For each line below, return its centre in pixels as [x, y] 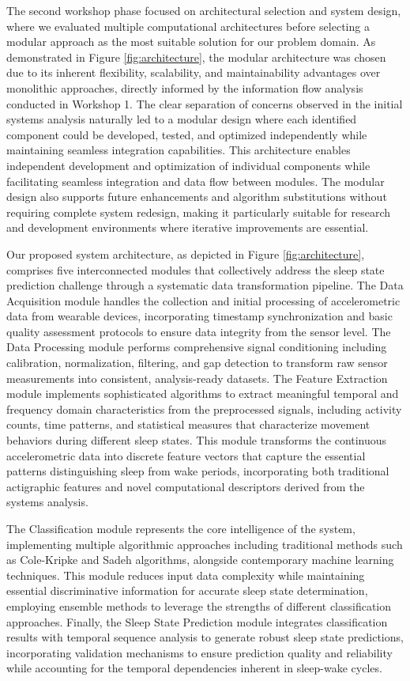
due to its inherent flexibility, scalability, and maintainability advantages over [194, 72]
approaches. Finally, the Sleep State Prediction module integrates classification [197, 621]
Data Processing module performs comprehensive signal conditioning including [197, 347]
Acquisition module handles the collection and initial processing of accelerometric [203, 300]
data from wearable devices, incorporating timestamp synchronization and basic [199, 316]
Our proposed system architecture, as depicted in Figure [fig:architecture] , [186, 253]
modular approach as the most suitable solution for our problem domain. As [191, 42]
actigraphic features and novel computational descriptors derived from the [186, 486]
